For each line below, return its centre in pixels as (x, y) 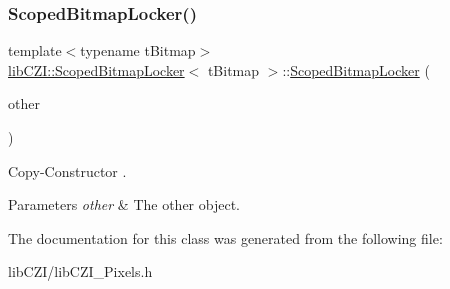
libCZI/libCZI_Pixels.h (80, 271)
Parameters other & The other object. (124, 204)
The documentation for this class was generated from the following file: (225, 237)
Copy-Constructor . (67, 170)
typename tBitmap (138, 50)
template (35, 50)
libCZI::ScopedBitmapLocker (96, 69)
